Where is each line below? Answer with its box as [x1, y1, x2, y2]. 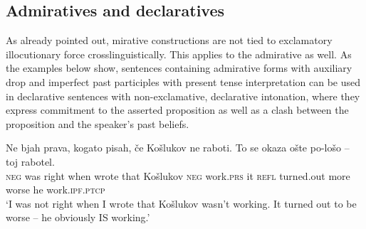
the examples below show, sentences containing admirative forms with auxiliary [6, 60, 352, 75]
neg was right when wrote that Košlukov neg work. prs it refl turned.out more [6, 168, 350, 183]
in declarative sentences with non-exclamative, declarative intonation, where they [6, 88, 360, 103]
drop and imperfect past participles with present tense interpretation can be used [6, 74, 361, 89]
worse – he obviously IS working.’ [6, 210, 150, 225]
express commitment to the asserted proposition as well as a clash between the [6, 102, 349, 117]
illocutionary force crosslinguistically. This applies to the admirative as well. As [6, 46, 352, 61]
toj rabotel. [6, 154, 55, 169]
